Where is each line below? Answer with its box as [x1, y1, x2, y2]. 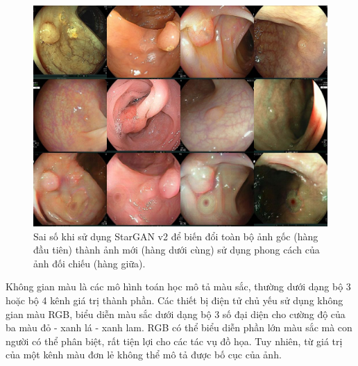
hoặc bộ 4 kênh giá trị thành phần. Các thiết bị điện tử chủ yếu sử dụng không [6, 292, 343, 307]
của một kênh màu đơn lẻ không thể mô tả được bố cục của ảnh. [6, 347, 282, 362]
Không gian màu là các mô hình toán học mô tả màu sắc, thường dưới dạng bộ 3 [6, 279, 351, 294]
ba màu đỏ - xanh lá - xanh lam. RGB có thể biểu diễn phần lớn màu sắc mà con [6, 320, 352, 335]
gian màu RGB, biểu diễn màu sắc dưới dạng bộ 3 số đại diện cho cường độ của [6, 306, 346, 321]
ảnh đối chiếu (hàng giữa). [33, 256, 146, 270]
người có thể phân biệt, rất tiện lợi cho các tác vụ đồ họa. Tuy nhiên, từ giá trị [6, 333, 343, 348]
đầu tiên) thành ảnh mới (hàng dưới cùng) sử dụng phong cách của [33, 242, 320, 257]
